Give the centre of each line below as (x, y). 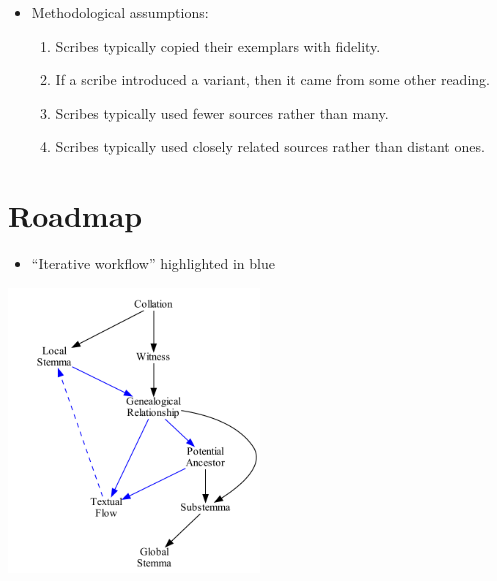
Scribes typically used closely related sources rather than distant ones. (270, 146)
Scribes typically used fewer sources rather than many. (222, 112)
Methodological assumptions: (120, 12)
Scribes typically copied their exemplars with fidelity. (218, 45)
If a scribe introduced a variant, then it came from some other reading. (272, 79)
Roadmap (75, 215)
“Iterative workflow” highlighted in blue (153, 263)
